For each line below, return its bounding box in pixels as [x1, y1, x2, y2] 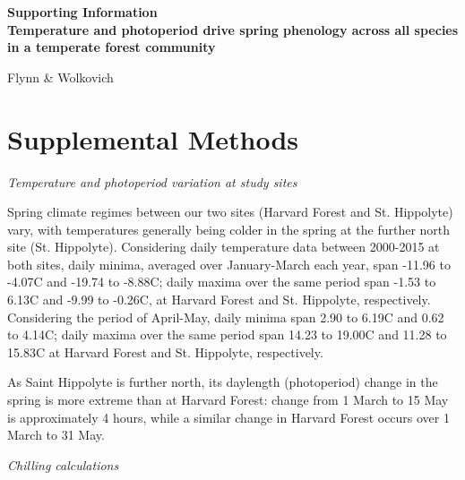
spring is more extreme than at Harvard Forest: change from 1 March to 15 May [7, 390, 449, 409]
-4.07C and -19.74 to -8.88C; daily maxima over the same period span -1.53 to [7, 272, 436, 291]
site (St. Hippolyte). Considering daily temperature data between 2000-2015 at [7, 237, 440, 256]
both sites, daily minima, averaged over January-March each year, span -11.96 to [7, 254, 451, 273]
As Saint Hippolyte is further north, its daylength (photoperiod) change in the [7, 373, 438, 391]
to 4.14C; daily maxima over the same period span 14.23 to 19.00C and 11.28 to [7, 325, 447, 344]
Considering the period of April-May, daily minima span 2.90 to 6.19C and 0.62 [7, 307, 444, 326]
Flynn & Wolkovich [7, 67, 114, 86]
